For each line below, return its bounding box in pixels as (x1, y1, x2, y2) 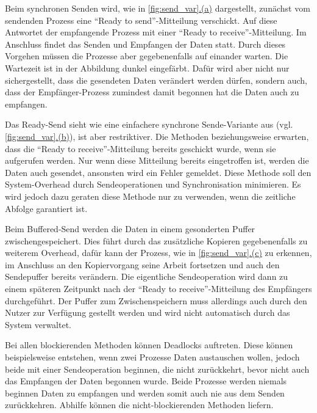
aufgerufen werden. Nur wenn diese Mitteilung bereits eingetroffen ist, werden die (5, 154, 309, 167)
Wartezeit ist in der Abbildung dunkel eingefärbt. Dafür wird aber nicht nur (5, 61, 290, 74)
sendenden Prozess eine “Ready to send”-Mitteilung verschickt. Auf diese (5, 13, 277, 26)
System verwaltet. (5, 318, 71, 331)
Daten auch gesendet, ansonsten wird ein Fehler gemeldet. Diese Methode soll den (5, 166, 312, 178)
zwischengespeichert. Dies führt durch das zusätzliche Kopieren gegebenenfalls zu (5, 234, 308, 247)
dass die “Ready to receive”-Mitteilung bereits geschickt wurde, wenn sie (5, 142, 276, 155)
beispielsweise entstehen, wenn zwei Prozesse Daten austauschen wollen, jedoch (5, 351, 300, 364)
